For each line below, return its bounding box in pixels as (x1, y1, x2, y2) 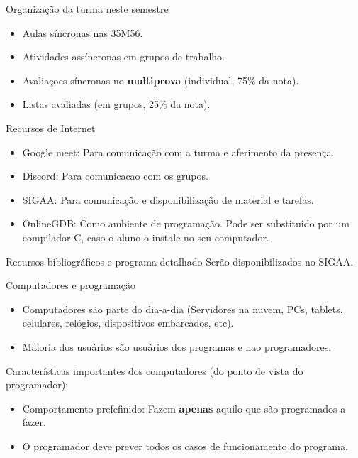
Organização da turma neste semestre (6, 1, 169, 16)
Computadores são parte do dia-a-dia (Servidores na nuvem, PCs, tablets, (22, 301, 343, 316)
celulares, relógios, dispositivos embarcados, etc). (22, 315, 234, 330)
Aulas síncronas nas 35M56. (22, 25, 143, 40)
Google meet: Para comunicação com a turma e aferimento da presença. (22, 144, 335, 159)
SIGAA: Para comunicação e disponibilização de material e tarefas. (22, 192, 314, 207)
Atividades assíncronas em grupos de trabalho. (22, 49, 225, 64)
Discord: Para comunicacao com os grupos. (22, 168, 208, 183)
